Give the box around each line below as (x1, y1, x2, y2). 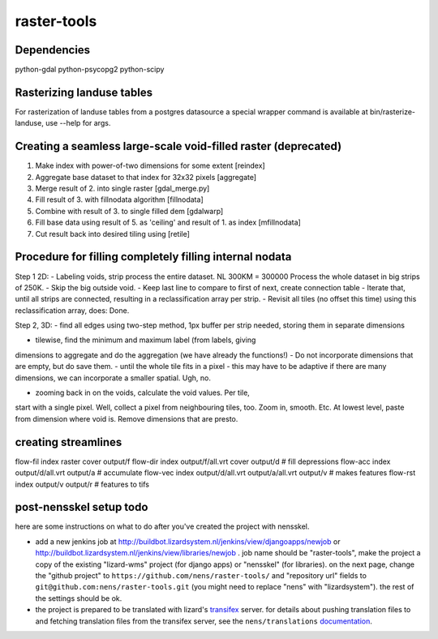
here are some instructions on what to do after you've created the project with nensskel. (15, 521, 310, 531)
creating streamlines (15, 435, 122, 449)
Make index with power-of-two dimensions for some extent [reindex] (35, 161, 265, 170)
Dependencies (15, 43, 91, 57)
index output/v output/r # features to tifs (15, 479, 150, 489)
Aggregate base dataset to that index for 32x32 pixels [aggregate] (35, 172, 257, 182)
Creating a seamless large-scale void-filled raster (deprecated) (15, 139, 342, 153)
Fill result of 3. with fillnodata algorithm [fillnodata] (35, 195, 204, 204)
